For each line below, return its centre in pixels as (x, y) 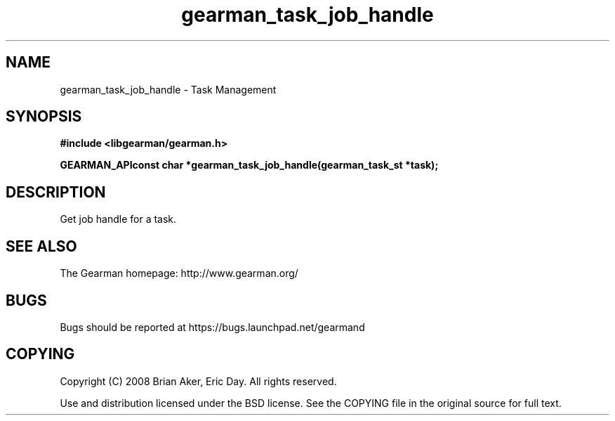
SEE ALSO (41, 246)
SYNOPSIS (44, 117)
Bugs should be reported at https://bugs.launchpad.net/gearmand (212, 327)
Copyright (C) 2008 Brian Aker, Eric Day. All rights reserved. (198, 381)
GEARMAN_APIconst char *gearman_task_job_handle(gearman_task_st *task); (249, 165)
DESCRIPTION (56, 192)
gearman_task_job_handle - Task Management (168, 89)
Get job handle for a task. (118, 219)
